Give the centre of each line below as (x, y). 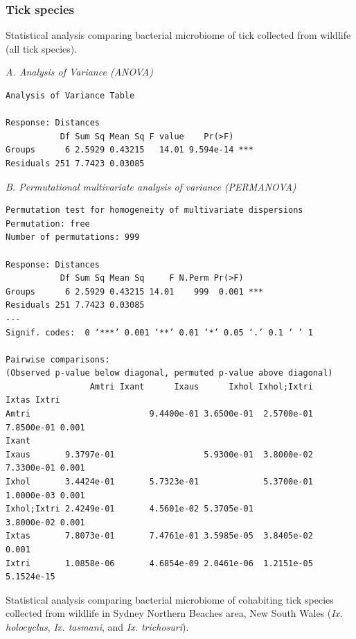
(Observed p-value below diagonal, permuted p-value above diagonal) (169, 373)
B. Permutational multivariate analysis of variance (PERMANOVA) (151, 186)
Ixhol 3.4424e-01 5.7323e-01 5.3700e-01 (159, 482)
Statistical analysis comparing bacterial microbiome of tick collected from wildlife (178, 35)
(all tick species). (42, 48)
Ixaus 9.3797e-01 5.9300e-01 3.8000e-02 (159, 454)
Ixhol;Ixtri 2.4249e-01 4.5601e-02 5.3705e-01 (130, 509)
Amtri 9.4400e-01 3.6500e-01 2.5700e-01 (159, 414)
